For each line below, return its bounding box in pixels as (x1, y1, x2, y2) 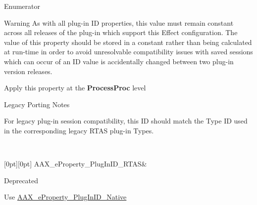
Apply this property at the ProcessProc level (4, 82, 146, 93)
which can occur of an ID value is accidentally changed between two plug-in (4, 56, 234, 66)
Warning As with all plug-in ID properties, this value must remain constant (4, 17, 234, 28)
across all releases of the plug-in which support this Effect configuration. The (4, 27, 238, 38)
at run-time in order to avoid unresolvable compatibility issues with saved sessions (4, 46, 253, 57)
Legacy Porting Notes (4, 99, 70, 109)
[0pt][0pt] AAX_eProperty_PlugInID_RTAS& (4, 159, 147, 169)
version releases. (4, 66, 52, 76)
